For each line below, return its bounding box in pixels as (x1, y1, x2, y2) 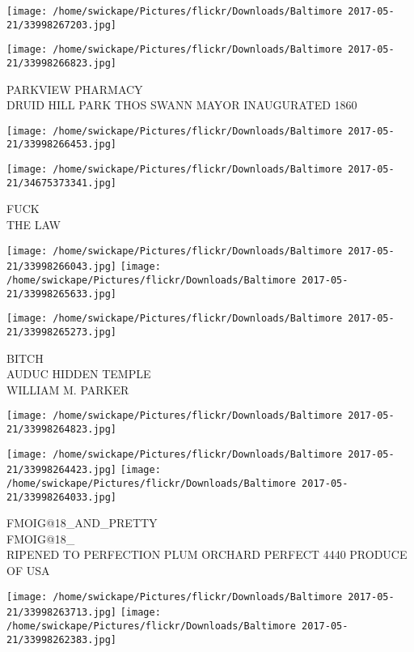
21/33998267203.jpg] (6, 19, 117, 31)
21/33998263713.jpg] (6, 607, 117, 619)
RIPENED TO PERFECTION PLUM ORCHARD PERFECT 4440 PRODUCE (6, 546, 408, 563)
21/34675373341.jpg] (6, 177, 117, 189)
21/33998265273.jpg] (6, 326, 117, 338)
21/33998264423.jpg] (6, 464, 117, 476)
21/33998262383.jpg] (6, 633, 117, 646)
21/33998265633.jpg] (6, 288, 117, 300)
